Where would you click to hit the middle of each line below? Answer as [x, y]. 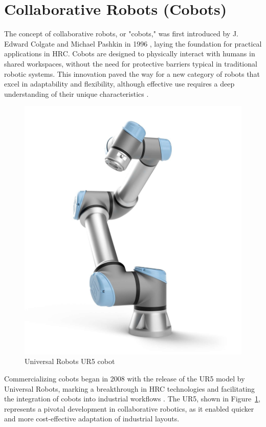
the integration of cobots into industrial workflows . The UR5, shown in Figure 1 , [132, 399]
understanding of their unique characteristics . [76, 93]
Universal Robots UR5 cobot [70, 361]
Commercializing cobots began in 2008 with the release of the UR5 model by [125, 379]
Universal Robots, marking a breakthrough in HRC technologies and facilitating [130, 388]
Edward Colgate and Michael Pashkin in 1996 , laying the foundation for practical [133, 43]
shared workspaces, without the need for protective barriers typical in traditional [131, 63]
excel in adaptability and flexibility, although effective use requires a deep [119, 84]
